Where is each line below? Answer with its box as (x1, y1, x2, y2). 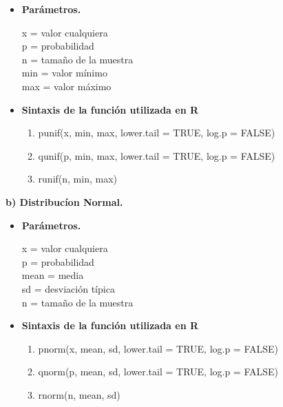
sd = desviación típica (21, 281, 115, 295)
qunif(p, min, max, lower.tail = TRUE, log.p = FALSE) (38, 148, 275, 163)
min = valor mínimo (21, 65, 107, 80)
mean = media (21, 268, 84, 282)
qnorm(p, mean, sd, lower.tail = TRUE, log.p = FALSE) (38, 364, 279, 379)
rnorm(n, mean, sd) (38, 387, 120, 401)
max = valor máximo (21, 79, 112, 93)
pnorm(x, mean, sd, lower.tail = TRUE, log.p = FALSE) (38, 341, 279, 355)
